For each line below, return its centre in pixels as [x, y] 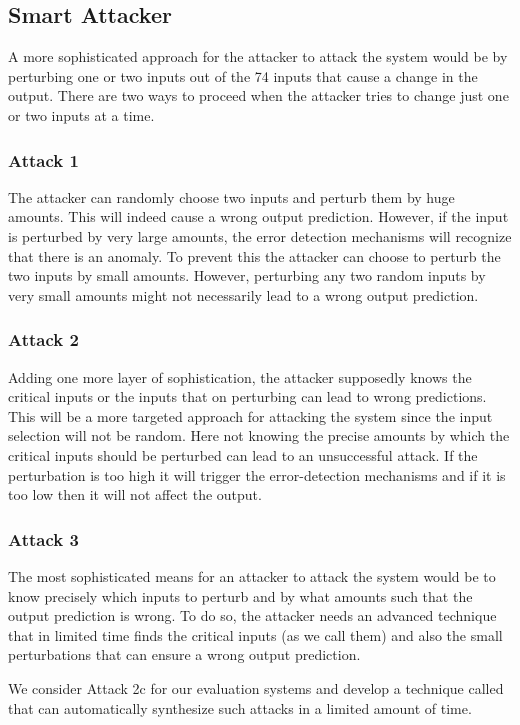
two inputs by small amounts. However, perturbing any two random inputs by [247, 275]
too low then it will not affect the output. [135, 494]
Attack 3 [43, 538]
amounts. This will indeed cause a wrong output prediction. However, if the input [258, 216]
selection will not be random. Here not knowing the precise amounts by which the [259, 435]
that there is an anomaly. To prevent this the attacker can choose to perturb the [254, 255]
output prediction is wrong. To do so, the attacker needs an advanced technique [252, 615]
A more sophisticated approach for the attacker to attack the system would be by [258, 56]
